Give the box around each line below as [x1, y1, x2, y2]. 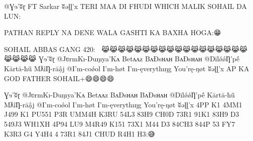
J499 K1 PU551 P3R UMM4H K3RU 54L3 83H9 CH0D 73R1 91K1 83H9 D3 [4, 109, 239, 119]
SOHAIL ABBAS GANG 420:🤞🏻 [4, 44, 99, 54]
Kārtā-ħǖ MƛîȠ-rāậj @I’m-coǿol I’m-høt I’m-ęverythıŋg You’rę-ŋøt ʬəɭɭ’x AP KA [4, 63, 250, 73]
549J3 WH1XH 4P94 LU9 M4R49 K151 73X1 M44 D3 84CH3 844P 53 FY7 [4, 118, 235, 129]
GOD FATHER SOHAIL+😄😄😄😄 [4, 73, 115, 83]
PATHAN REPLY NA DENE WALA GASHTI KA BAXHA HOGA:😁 [4, 27, 221, 38]
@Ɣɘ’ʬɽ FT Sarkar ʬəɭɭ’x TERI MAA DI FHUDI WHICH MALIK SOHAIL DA [4, 1, 247, 11]
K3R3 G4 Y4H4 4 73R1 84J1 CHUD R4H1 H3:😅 [4, 128, 155, 139]
